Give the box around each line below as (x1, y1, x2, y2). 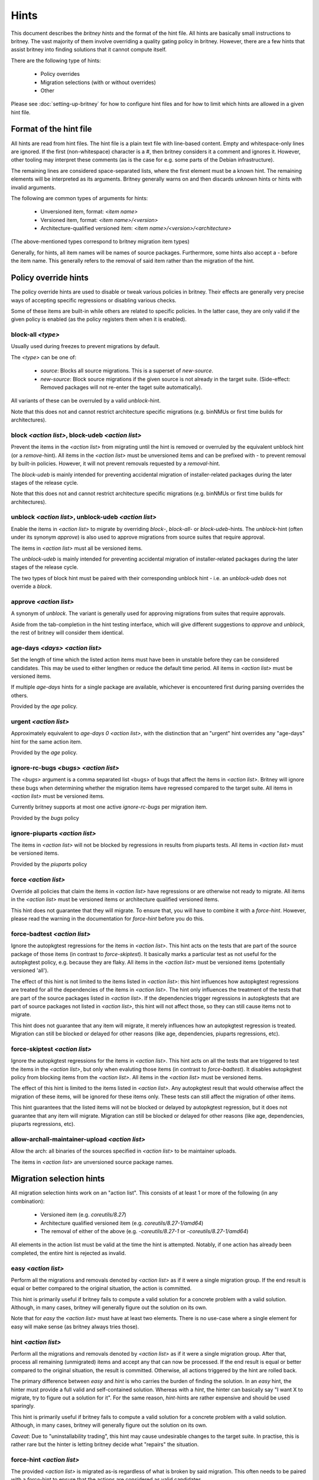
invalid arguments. (11, 184, 56, 191)
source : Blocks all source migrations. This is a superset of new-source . (40, 367, 214, 374)
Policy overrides (40, 70, 80, 78)
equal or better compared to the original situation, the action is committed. (11, 1285, 192, 1292)
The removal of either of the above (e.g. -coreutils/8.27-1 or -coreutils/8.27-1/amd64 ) (40, 1227, 249, 1234)
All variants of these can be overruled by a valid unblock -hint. (11, 397, 161, 404)
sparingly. (11, 1402, 35, 1410)
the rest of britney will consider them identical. (11, 629, 124, 636)
